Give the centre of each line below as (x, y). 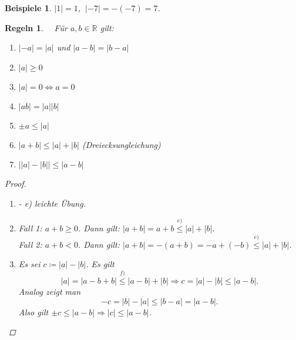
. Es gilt (100, 264)
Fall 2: (30, 244)
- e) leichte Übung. (52, 203)
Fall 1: (30, 228)
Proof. (16, 184)
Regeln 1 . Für (36, 27)
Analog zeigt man (50, 291)
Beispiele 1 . (28, 8)
